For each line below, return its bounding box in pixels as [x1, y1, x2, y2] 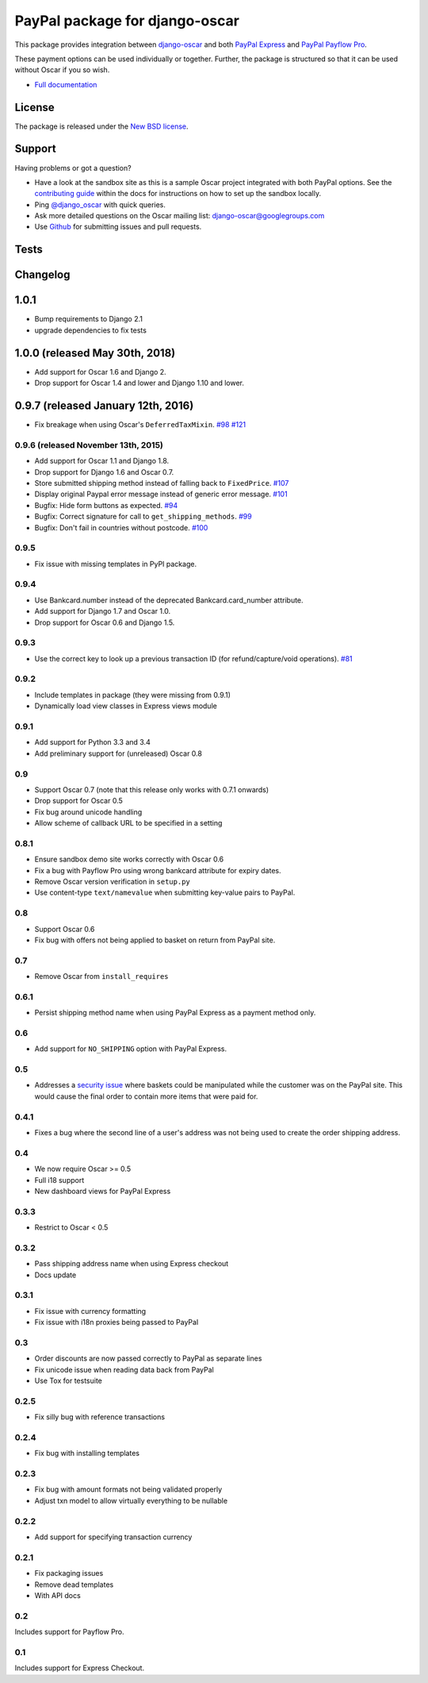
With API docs [34, 1590, 81, 1600]
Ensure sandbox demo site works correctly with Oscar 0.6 [34, 854, 224, 865]
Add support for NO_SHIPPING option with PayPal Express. [34, 1044, 227, 1053]
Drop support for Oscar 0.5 [34, 796, 123, 806]
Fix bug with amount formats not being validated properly [34, 1485, 223, 1494]
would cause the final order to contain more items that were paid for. [34, 1092, 258, 1101]
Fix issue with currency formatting [34, 1306, 147, 1315]
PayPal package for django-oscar [14, 12, 239, 29]
